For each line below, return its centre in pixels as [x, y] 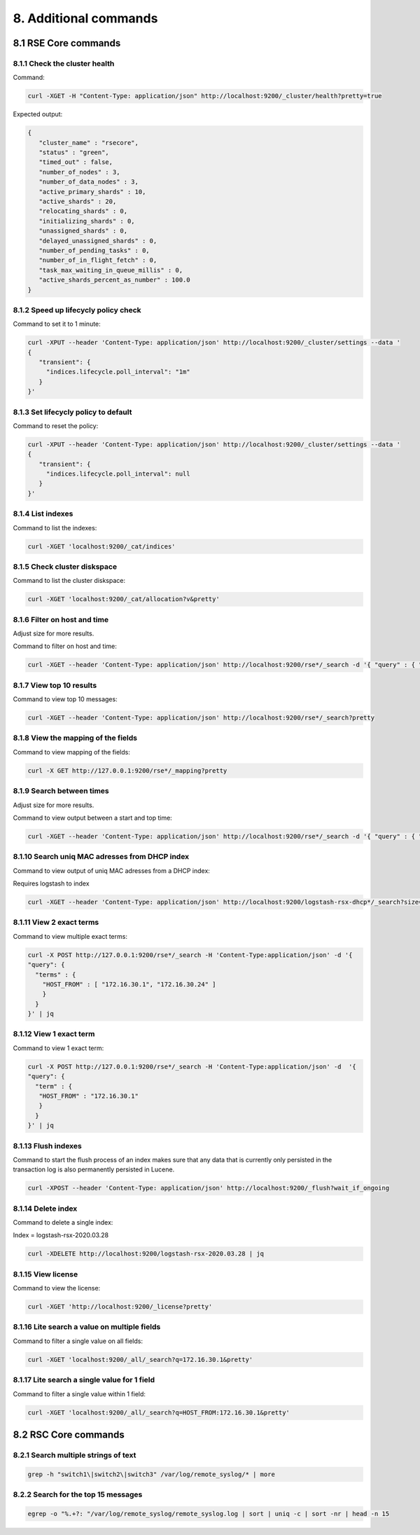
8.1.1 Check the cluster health [64, 63]
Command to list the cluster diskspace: [69, 581]
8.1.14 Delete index [45, 1209]
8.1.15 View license [45, 1274]
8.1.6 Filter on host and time [61, 619]
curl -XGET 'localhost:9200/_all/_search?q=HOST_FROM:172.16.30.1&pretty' [159, 1412]
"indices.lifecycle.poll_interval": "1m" [118, 372]
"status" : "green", [74, 153]
